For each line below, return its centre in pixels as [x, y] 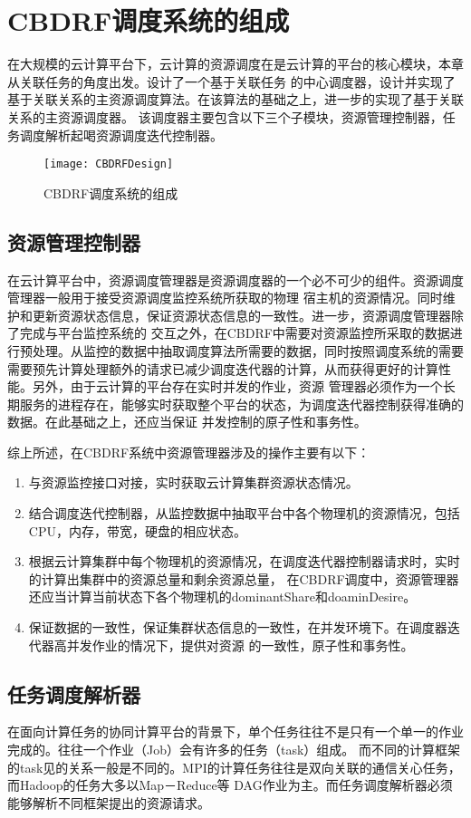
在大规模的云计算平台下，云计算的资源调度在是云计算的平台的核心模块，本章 [235, 64]
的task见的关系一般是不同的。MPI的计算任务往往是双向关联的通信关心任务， [234, 767]
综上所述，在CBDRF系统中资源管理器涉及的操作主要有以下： [189, 452]
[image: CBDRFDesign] [109, 164]
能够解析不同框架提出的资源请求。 [109, 802]
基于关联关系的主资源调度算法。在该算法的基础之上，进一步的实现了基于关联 [235, 99]
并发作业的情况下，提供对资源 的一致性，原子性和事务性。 [240, 645]
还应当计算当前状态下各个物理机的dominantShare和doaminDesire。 [222, 597]
